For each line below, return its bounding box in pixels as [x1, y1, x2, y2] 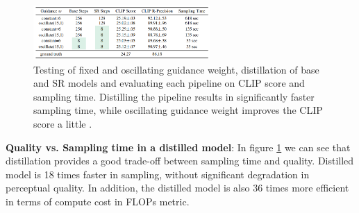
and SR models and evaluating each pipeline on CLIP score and [33, 76, 305, 90]
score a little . [33, 116, 92, 130]
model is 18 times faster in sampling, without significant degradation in [6, 167, 310, 181]
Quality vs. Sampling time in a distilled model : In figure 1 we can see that [6, 139, 351, 154]
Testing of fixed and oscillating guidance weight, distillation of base [33, 62, 319, 76]
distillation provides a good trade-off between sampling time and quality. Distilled [6, 153, 354, 168]
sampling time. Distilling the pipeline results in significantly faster [33, 89, 315, 103]
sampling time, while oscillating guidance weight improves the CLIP [33, 103, 323, 117]
